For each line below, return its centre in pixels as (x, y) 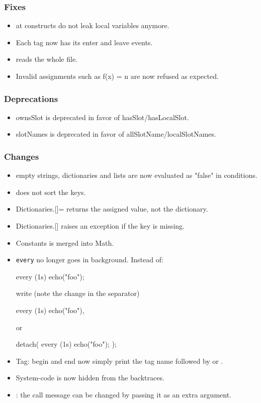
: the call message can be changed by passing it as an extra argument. (123, 394)
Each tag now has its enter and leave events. (84, 42)
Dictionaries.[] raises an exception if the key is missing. (100, 226)
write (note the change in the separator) (78, 293)
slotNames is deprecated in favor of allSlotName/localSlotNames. (116, 134)
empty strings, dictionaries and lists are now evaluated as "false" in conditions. (137, 175)
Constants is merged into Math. (65, 242)
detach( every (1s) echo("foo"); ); (66, 344)
